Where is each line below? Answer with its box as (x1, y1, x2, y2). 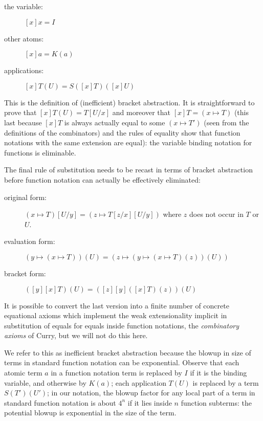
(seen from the (204, 117, 249, 127)
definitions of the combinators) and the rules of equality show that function (4, 127, 240, 138)
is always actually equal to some (64, 117, 165, 127)
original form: (4, 191, 47, 202)
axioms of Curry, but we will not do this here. (4, 330, 148, 341)
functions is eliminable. (4, 147, 76, 158)
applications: (4, 65, 44, 76)
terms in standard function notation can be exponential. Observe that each (4, 357, 239, 368)
